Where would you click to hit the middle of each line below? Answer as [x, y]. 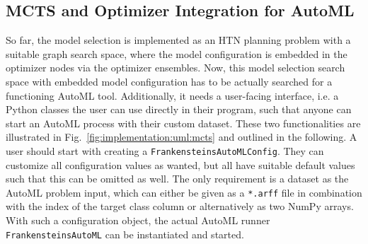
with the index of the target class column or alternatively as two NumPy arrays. [180, 206]
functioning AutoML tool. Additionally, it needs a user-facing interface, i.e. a [172, 95]
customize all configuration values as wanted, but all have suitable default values [180, 164]
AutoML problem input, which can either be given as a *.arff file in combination [184, 192]
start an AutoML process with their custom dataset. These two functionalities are [183, 123]
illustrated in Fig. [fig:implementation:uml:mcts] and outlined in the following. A [182, 137]
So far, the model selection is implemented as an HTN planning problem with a [178, 40]
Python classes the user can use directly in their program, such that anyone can [179, 109]
